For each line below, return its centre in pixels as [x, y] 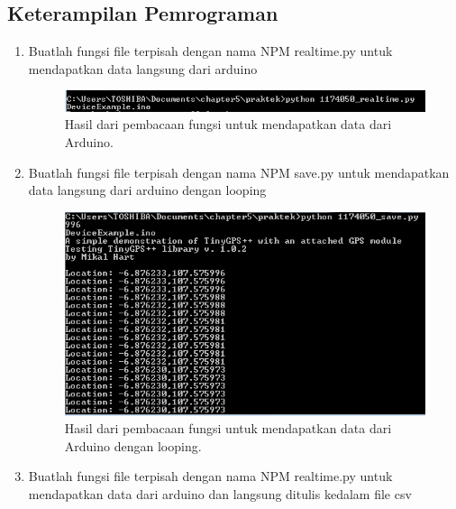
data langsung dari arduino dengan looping [147, 190]
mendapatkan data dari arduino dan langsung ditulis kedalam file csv [220, 493]
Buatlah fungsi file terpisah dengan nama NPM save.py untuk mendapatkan [239, 172]
